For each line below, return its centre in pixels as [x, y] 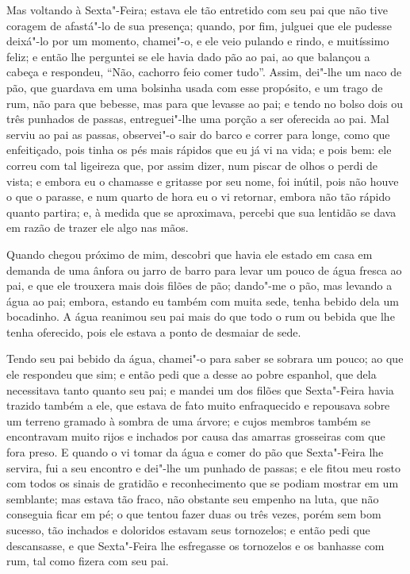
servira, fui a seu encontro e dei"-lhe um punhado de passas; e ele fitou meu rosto [203, 467]
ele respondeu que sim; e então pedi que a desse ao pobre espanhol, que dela [192, 374]
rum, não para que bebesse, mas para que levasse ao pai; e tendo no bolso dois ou [205, 103]
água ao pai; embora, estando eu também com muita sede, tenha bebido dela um [203, 300]
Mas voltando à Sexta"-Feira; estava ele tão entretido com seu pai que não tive [197, 10]
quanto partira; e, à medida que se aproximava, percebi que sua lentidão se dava [201, 212]
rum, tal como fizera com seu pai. [88, 561]
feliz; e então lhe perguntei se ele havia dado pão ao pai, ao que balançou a [188, 56]
